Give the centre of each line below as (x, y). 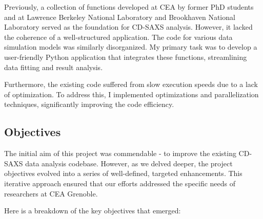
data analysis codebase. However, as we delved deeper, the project (129, 163)
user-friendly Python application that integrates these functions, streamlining (126, 57)
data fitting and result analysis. (54, 67)
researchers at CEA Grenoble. (51, 193)
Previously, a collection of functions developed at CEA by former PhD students (129, 7)
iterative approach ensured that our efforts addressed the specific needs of (120, 183)
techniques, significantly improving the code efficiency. (89, 104)
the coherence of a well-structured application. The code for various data (118, 37)
